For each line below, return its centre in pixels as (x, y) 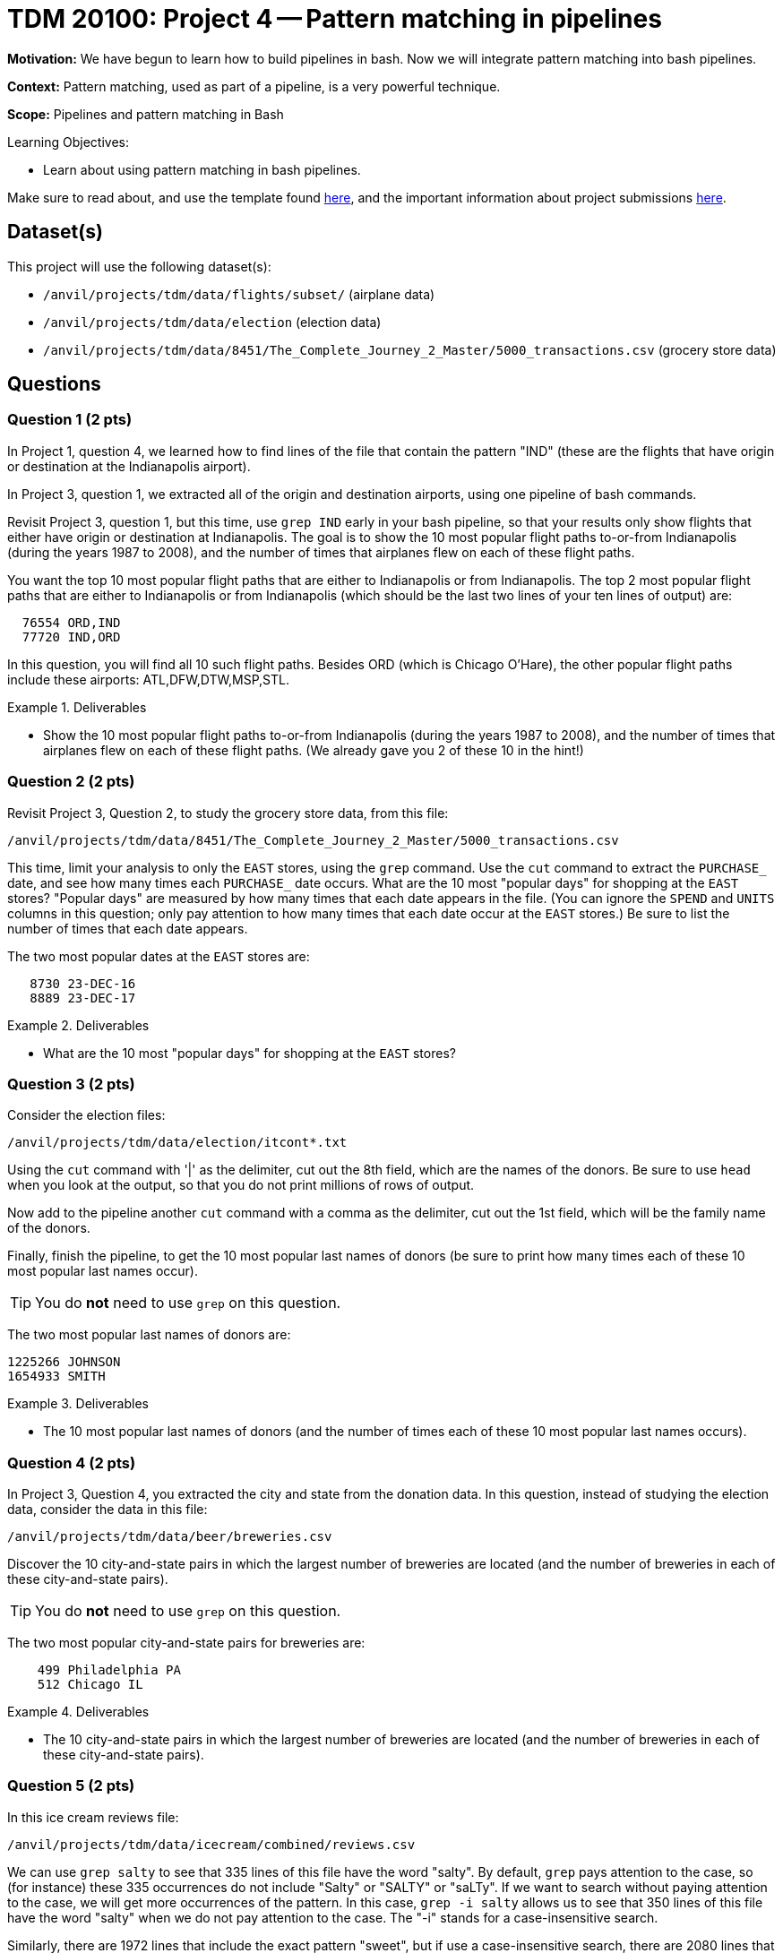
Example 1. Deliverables (77, 707)
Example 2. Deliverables (78, 1025)
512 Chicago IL (90, 1685)
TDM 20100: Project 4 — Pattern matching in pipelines (335, 19)
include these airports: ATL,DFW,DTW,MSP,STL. (148, 679)
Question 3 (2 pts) (71, 1084)
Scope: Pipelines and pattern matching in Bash (146, 114)
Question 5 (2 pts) (71, 1786)
